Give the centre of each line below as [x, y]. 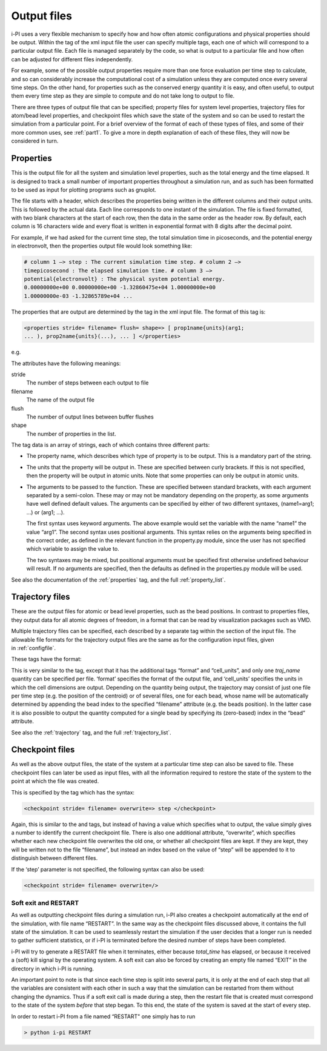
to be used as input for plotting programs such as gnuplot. [84, 190]
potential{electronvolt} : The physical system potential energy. [124, 279]
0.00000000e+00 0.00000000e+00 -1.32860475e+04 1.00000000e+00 [120, 287]
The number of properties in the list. [71, 434]
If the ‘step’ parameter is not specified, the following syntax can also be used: [108, 869]
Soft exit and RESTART [45, 902]
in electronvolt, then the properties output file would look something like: [102, 246]
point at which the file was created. [55, 781]
